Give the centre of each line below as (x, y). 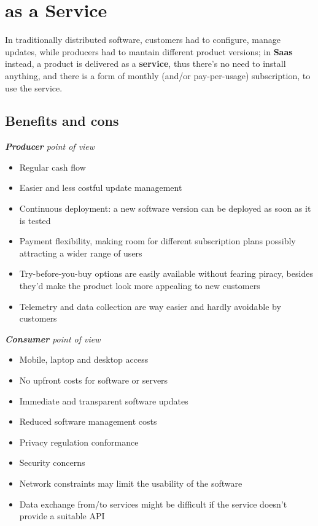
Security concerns (52, 462)
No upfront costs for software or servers (94, 380)
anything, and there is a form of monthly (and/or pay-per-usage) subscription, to (158, 75)
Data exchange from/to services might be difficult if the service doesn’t (153, 504)
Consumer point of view (53, 338)
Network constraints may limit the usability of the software (131, 483)
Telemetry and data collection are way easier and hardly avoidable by (150, 306)
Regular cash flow (52, 167)
